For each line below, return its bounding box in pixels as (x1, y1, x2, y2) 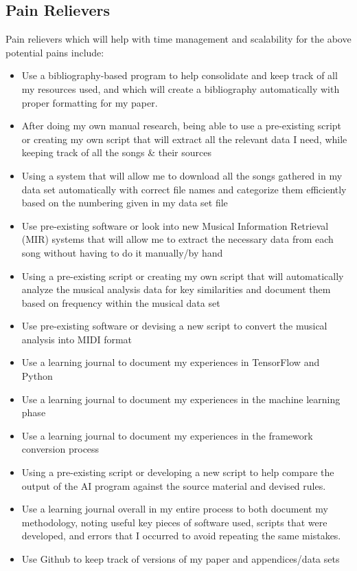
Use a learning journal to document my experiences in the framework (21, 428, 313, 442)
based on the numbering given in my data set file (21, 195, 228, 210)
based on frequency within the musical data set (21, 295, 220, 310)
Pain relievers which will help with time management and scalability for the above (5, 32, 352, 46)
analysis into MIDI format (21, 332, 133, 346)
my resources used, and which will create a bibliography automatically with (21, 81, 340, 96)
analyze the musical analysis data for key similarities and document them (21, 282, 331, 297)
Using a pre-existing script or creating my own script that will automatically (21, 268, 344, 283)
